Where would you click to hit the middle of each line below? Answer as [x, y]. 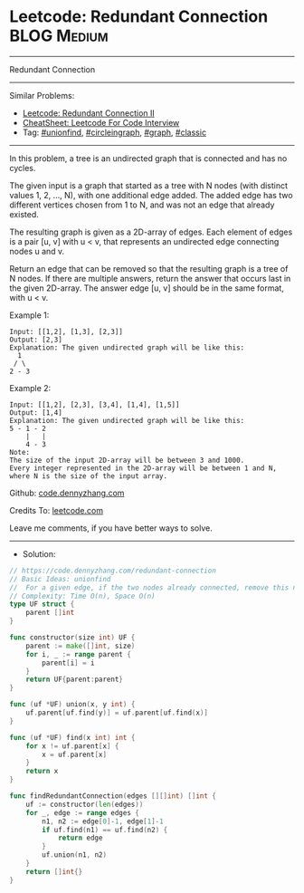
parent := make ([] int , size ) [81, 646]
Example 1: [29, 315]
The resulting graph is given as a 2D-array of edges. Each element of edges [151, 232]
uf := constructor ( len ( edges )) [85, 804]
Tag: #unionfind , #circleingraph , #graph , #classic [114, 132]
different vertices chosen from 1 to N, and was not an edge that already [142, 205]
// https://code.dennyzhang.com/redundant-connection [113, 571]
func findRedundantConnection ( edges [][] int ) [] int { [113, 796]
